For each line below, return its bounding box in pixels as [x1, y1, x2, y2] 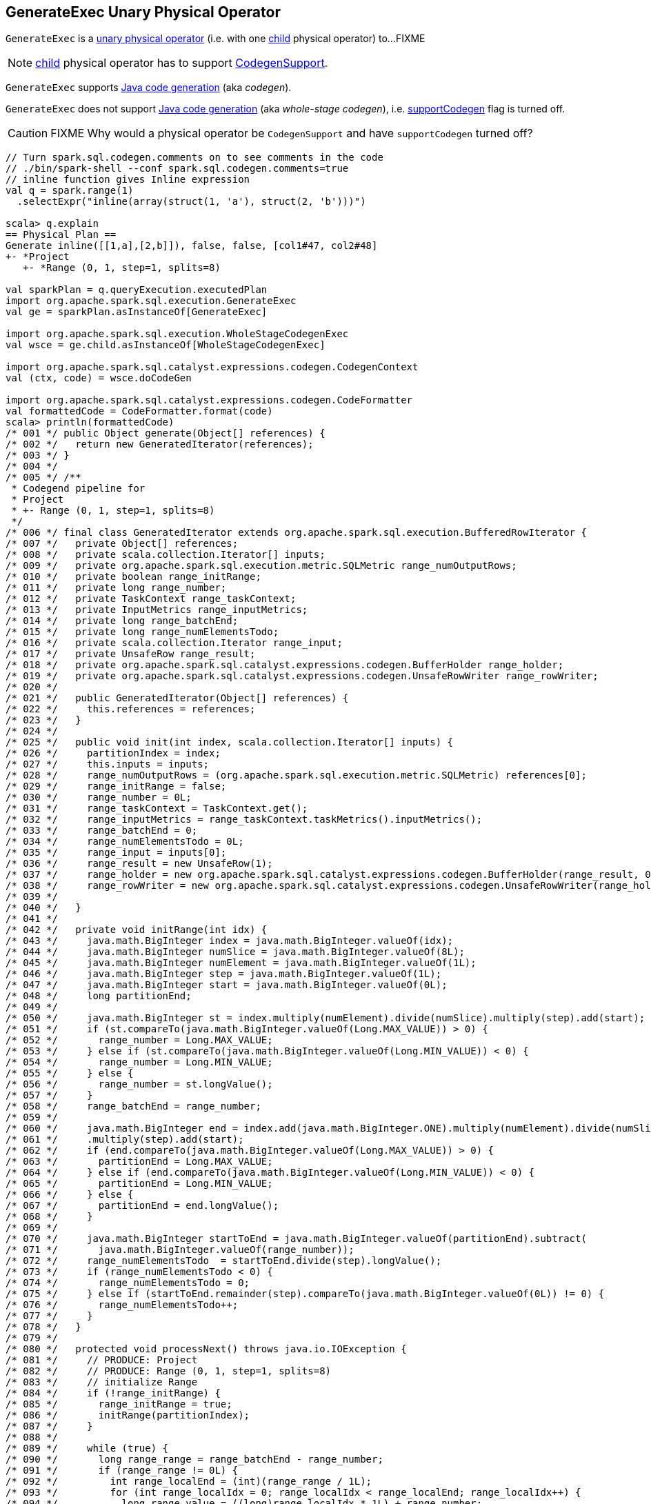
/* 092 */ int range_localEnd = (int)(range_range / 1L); [6, 1476, 372, 1487]
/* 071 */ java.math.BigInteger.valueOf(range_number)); [6, 1244, 354, 1256]
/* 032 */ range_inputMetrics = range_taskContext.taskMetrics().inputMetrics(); [6, 814, 483, 825]
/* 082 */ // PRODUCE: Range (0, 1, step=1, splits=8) [6, 1365, 332, 1377]
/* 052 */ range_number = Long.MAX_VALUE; [6, 1034, 273, 1046]
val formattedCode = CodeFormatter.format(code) [6, 405, 273, 417]
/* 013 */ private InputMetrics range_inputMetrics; [6, 604, 308, 616]
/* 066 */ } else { [6, 1189, 134, 1201]
